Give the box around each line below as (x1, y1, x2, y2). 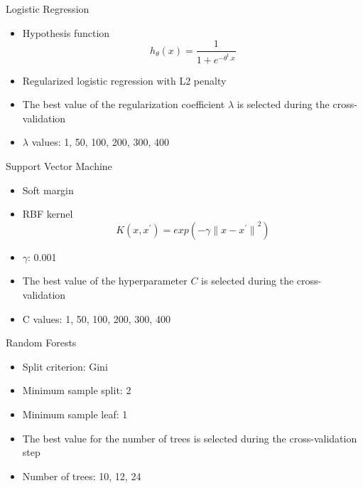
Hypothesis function (22, 25, 110, 40)
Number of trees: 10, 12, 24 (22, 468, 141, 483)
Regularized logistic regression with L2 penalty (22, 73, 227, 87)
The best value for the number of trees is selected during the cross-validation (22, 430, 357, 445)
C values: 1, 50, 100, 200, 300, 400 (22, 311, 170, 326)
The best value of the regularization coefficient (22, 97, 225, 112)
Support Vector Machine (6, 159, 112, 174)
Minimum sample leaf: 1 (22, 407, 128, 421)
